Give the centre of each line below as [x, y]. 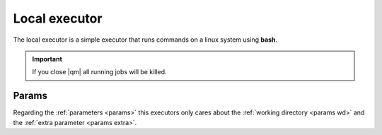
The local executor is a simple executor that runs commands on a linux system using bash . [145, 40]
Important [47, 59]
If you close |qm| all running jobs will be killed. [99, 72]
